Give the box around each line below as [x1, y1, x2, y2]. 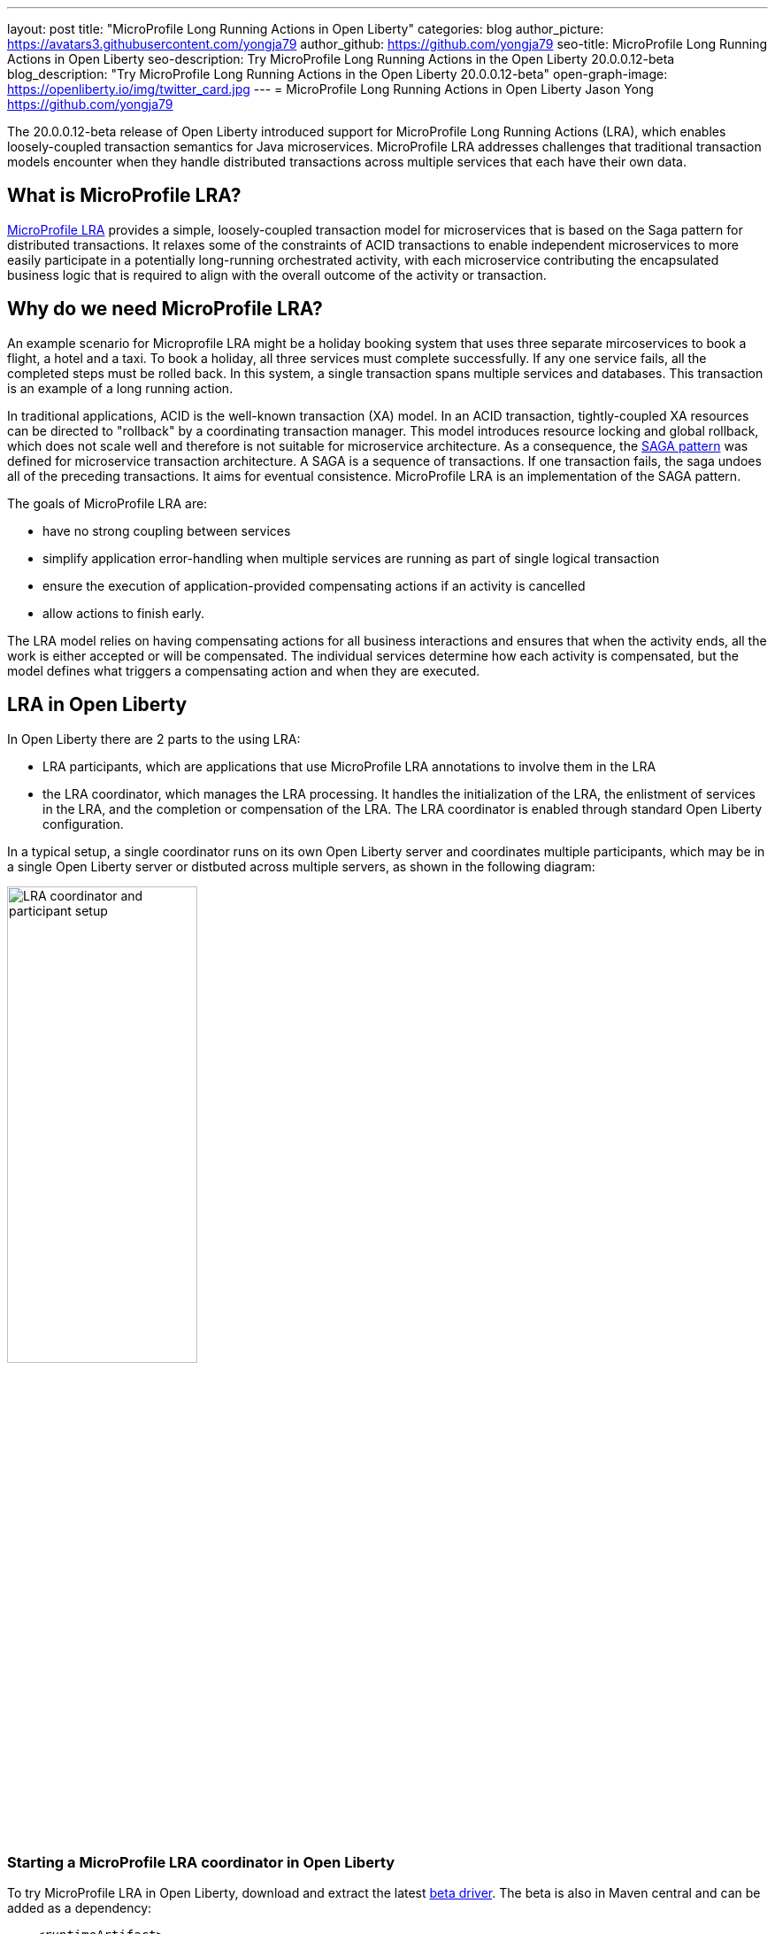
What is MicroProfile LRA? [7, 184, 242, 207]
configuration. [42, 816, 124, 832]
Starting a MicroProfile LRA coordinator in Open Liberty [7, 1853, 395, 1871]
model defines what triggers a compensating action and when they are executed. [7, 662, 480, 678]
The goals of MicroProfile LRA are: [7, 495, 208, 511]
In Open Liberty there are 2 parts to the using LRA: [7, 731, 301, 747]
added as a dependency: [7, 1900, 152, 1916]
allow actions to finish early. [42, 605, 205, 621]
